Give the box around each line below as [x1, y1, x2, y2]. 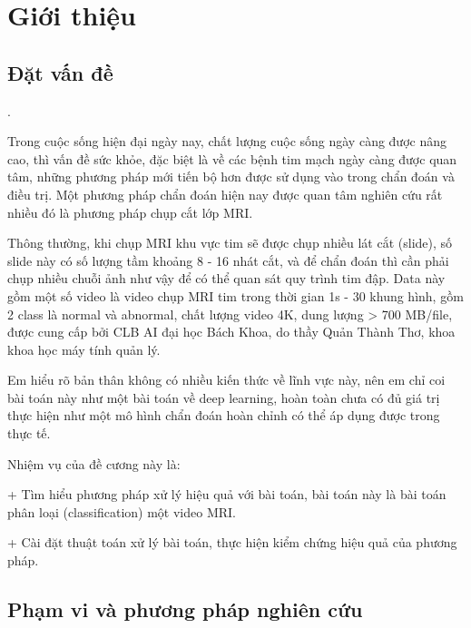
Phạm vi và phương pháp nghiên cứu [7, 595, 363, 623]
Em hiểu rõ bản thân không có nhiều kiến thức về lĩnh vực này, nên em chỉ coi [7, 370, 446, 389]
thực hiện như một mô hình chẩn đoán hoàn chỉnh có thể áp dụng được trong [7, 406, 440, 425]
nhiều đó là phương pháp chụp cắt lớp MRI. [7, 202, 253, 221]
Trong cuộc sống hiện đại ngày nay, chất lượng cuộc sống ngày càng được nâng [7, 132, 446, 151]
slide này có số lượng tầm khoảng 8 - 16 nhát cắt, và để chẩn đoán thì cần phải [7, 250, 449, 270]
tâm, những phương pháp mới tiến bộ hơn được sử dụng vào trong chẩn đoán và [7, 167, 455, 186]
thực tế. [7, 424, 51, 443]
